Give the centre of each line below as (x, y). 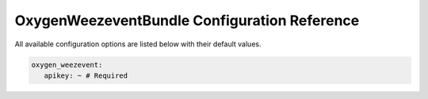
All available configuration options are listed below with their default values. (138, 44)
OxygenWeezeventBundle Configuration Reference (187, 20)
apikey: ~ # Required (86, 75)
